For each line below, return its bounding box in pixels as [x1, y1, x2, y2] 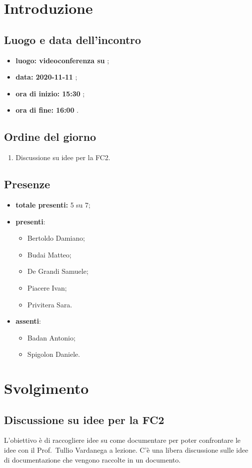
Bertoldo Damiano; [27, 233, 85, 243]
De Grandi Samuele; [27, 266, 88, 276]
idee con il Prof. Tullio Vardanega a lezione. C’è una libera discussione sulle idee [4, 445, 249, 455]
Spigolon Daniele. [27, 349, 80, 359]
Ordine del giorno [4, 129, 96, 144]
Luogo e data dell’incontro [4, 32, 141, 47]
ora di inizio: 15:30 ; [15, 88, 85, 98]
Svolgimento [4, 378, 89, 398]
